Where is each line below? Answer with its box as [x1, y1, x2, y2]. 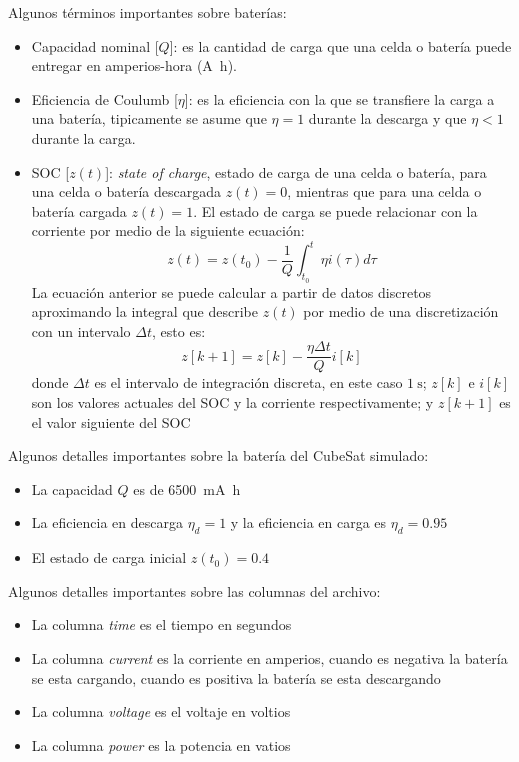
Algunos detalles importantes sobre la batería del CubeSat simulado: [8, 445, 429, 466]
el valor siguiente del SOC [31, 411, 191, 432]
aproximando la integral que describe [31, 301, 258, 322]
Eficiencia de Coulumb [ [31, 88, 178, 109]
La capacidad [31, 478, 113, 499]
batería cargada [31, 200, 127, 221]
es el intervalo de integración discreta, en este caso [94, 372, 403, 393]
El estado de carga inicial [31, 547, 187, 568]
